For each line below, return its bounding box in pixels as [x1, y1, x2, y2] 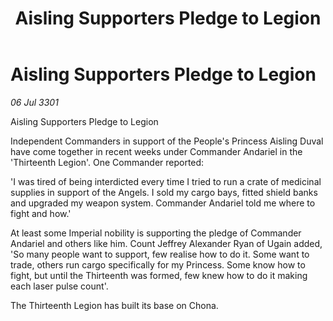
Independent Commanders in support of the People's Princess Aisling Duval [10, 135, 324, 147]
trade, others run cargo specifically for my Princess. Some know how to [10, 258, 306, 271]
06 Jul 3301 [10, 96, 59, 108]
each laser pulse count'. [10, 280, 109, 292]
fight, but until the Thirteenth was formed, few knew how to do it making [10, 269, 308, 281]
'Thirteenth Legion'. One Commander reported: [10, 156, 205, 168]
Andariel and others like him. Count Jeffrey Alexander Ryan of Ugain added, [10, 237, 323, 249]
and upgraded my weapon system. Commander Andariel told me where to [10, 197, 316, 209]
